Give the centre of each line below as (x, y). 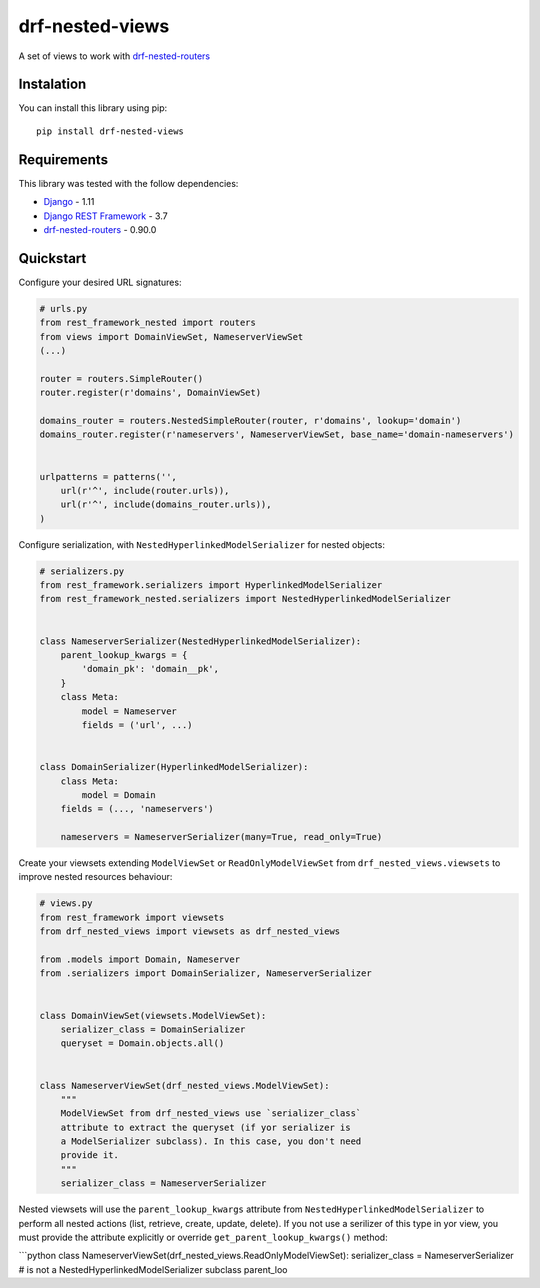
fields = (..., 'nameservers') (137, 809)
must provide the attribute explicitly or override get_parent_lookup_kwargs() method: (203, 1237)
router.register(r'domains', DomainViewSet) (150, 393)
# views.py (66, 903)
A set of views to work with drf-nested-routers (114, 56)
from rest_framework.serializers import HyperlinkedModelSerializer (211, 585)
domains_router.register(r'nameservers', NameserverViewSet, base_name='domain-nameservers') (277, 434)
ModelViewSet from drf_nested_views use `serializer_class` (211, 1113)
